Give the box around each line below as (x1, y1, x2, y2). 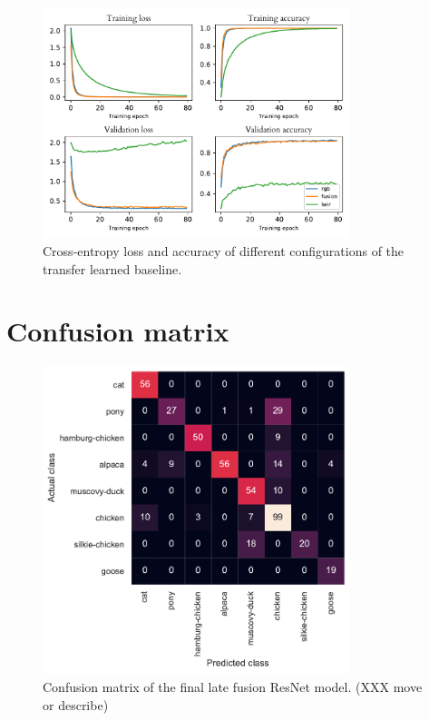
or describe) (43, 695, 109, 714)
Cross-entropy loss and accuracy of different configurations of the (43, 241, 405, 260)
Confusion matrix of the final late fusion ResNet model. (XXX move (43, 677, 423, 696)
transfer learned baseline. (43, 259, 182, 278)
